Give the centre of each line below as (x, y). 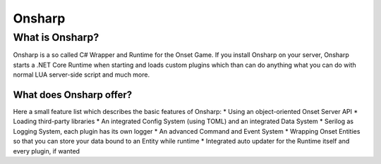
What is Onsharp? (56, 37)
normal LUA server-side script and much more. (81, 75)
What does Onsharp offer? (73, 95)
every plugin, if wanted (47, 151)
